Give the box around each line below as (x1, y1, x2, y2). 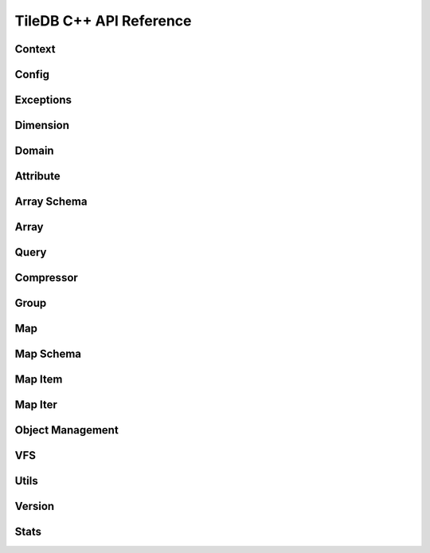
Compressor (14, 271, 79, 284)
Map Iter (14, 398, 57, 412)
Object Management (14, 423, 119, 437)
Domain (14, 144, 55, 158)
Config (14, 68, 49, 81)
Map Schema (14, 347, 82, 361)
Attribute (14, 170, 61, 183)
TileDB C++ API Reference (14, 12, 192, 29)
